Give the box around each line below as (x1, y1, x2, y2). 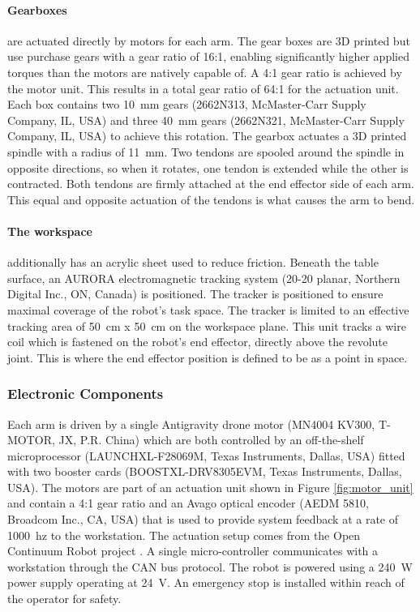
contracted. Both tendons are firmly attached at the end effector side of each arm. (7, 175, 414, 192)
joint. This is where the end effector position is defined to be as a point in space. (7, 349, 408, 366)
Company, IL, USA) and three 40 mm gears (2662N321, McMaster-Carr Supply (7, 111, 405, 128)
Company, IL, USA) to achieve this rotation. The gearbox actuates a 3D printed (7, 127, 407, 144)
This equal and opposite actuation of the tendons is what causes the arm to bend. (7, 190, 415, 208)
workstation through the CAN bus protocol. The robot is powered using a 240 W (7, 558, 413, 575)
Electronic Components (7, 383, 164, 404)
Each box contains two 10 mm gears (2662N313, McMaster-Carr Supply (7, 96, 366, 113)
